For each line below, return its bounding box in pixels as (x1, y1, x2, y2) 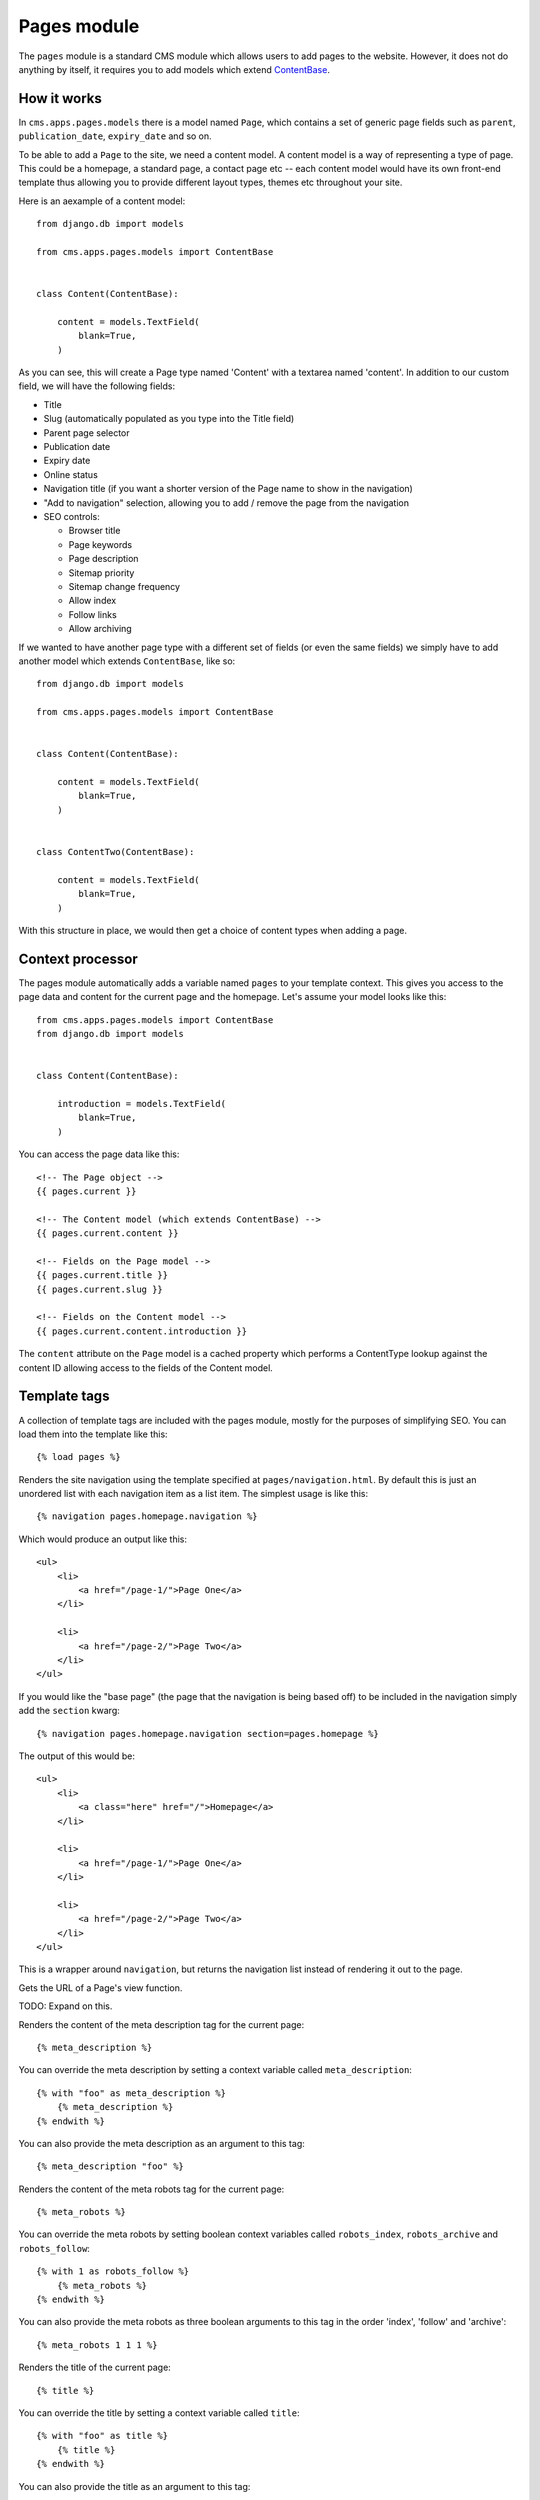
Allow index (68, 595, 117, 607)
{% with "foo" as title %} (36, 2430, 169, 2442)
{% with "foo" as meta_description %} (36, 2087, 227, 2099)
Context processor (18, 950, 139, 967)
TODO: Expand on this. (18, 2000, 113, 2012)
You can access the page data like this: (18, 1148, 180, 1160)
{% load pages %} (36, 1451, 121, 1463)
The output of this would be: (18, 1750, 135, 1762)
